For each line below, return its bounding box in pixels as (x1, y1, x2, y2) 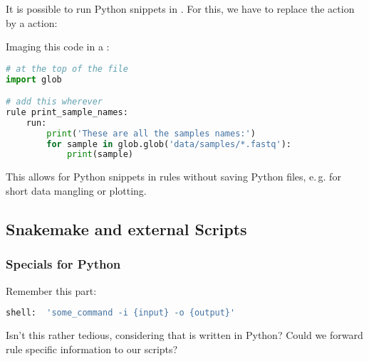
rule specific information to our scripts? (6, 341, 178, 356)
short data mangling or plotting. (6, 183, 147, 198)
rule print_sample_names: (6, 107, 128, 117)
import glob (6, 74, 62, 85)
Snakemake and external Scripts (6, 217, 247, 239)
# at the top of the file (6, 63, 128, 74)
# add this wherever (6, 97, 103, 107)
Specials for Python (6, 255, 121, 273)
